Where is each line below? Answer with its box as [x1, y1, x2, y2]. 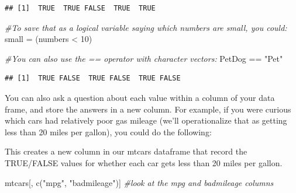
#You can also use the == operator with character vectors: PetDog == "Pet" [5, 52, 283, 64]
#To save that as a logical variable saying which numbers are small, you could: [5, 21, 287, 33]
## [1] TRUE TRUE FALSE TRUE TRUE [5, 4, 156, 12]
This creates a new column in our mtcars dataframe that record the [5, 145, 247, 157]
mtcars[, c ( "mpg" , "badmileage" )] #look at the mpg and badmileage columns [5, 176, 274, 188]
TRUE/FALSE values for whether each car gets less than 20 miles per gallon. [5, 156, 283, 169]
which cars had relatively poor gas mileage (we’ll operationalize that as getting [5, 114, 287, 127]
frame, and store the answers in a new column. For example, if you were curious [5, 103, 291, 115]
